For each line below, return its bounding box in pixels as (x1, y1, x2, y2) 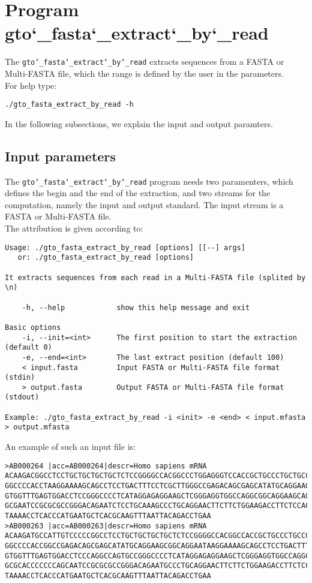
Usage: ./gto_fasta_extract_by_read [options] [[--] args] (5, 243, 245, 252)
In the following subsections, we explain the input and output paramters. (5, 117, 273, 130)
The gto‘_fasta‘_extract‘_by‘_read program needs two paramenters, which (5, 175, 293, 187)
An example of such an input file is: (5, 440, 136, 453)
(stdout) (5, 393, 40, 402)
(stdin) (5, 373, 35, 382)
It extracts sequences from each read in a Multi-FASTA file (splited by (5, 273, 306, 282)
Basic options (5, 323, 61, 332)
